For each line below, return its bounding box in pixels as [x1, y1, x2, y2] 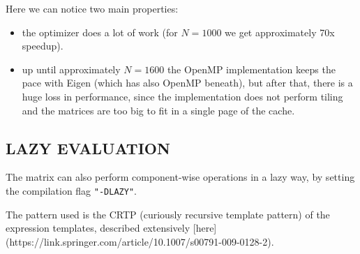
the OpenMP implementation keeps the [167, 61, 336, 76]
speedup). [22, 38, 63, 53]
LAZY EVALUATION [6, 137, 170, 158]
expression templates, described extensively [6, 221, 190, 235]
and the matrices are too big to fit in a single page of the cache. [22, 103, 295, 117]
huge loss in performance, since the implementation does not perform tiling [22, 89, 343, 103]
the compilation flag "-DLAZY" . [6, 183, 137, 197]
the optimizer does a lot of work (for [22, 24, 178, 39]
